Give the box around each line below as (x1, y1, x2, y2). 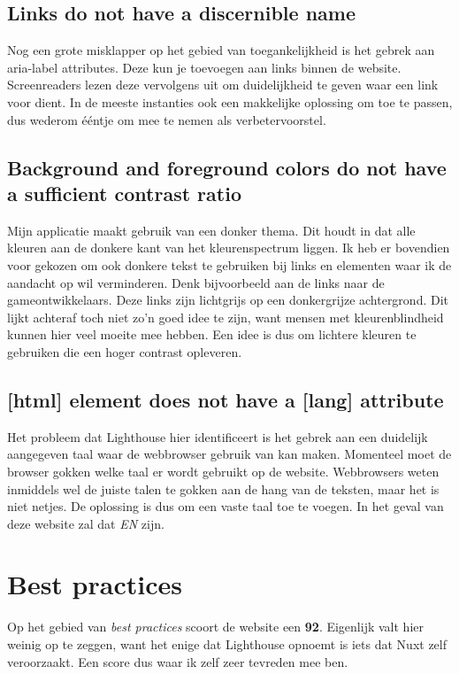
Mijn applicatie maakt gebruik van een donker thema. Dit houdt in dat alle (7, 221, 416, 239)
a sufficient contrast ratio (7, 179, 241, 206)
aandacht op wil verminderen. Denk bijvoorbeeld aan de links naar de (7, 273, 385, 291)
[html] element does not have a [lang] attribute (7, 385, 444, 413)
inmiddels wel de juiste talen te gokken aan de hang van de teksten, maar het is (7, 479, 440, 498)
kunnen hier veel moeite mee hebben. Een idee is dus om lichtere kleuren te (7, 325, 417, 344)
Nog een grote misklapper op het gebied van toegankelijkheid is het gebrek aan (7, 41, 435, 59)
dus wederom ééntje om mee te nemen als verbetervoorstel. (7, 110, 326, 128)
